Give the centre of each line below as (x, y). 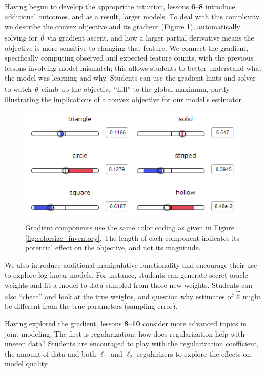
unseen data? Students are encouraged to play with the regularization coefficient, (132, 344)
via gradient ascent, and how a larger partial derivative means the (151, 37)
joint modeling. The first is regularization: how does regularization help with (125, 333)
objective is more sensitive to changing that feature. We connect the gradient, (127, 47)
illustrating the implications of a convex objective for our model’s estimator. (124, 99)
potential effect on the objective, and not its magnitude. (113, 248)
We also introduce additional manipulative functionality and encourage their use (131, 265)
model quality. (27, 364)
